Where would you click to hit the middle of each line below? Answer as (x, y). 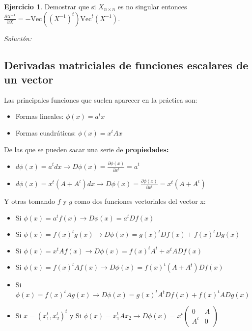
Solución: (18, 38)
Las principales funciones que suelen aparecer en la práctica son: (101, 99)
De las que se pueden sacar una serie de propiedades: (86, 149)
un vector (29, 79)
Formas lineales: (40, 116)
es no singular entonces (152, 6)
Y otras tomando (29, 201)
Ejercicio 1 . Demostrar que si (50, 6)
